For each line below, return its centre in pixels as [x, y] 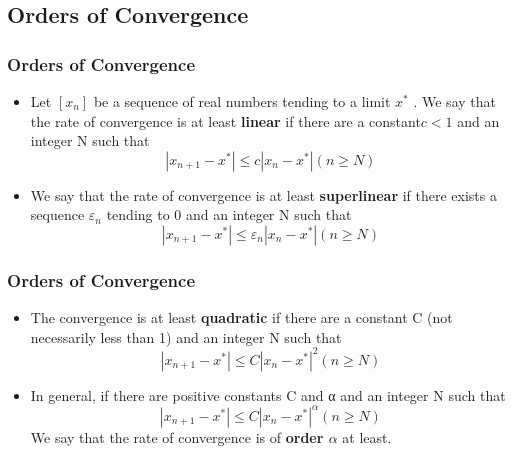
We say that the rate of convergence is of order [177, 436]
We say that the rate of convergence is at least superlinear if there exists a [263, 194]
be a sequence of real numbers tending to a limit [242, 101]
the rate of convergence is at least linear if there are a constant [225, 120]
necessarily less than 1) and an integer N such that [186, 336]
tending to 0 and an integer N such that [229, 214]
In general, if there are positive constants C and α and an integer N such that [268, 394]
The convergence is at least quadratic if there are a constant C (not [241, 317]
